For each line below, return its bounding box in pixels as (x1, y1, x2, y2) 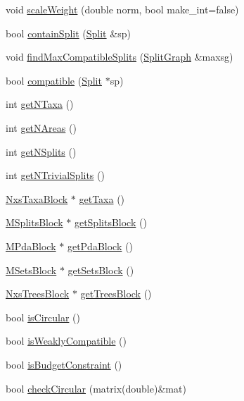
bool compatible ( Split (6, 73, 102, 87)
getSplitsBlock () (74, 215, 147, 230)
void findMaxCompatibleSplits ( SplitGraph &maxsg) (6, 49, 233, 64)
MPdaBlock (6, 238, 56, 253)
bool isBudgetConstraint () (6, 357, 122, 371)
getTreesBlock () (80, 286, 152, 301)
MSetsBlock (6, 262, 57, 277)
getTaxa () (79, 191, 125, 206)
